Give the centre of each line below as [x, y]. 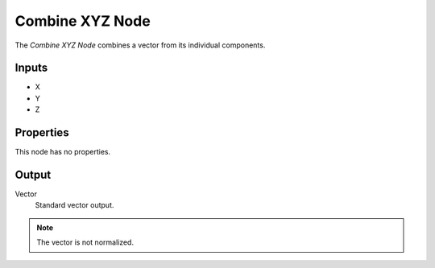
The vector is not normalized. [85, 242]
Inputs [31, 68]
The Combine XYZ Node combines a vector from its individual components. [140, 45]
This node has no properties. [63, 152]
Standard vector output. [75, 205]
